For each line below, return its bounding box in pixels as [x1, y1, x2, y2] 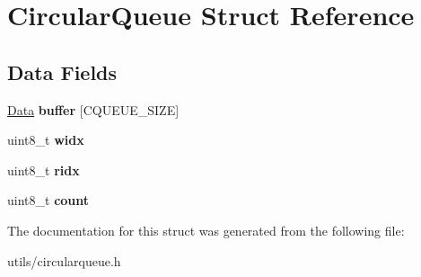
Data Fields [7, 58, 118, 85]
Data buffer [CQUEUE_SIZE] [7, 100, 180, 119]
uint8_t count [7, 191, 90, 210]
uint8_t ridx [7, 160, 80, 179]
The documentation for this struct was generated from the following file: [7, 220, 405, 239]
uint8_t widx [7, 130, 84, 149]
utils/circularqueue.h [7, 251, 121, 270]
